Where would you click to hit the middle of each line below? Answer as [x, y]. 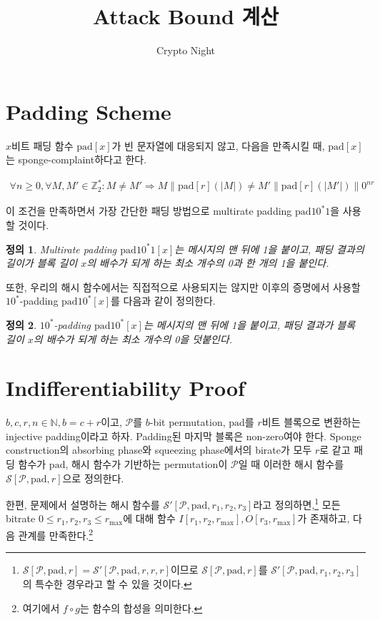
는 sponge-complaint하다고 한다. [76, 159]
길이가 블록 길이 [42, 263]
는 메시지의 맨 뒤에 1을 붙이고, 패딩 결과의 [269, 249]
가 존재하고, [324, 518]
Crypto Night [186, 50]
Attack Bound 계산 [186, 16]
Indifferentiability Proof [125, 388]
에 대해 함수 [149, 518]
